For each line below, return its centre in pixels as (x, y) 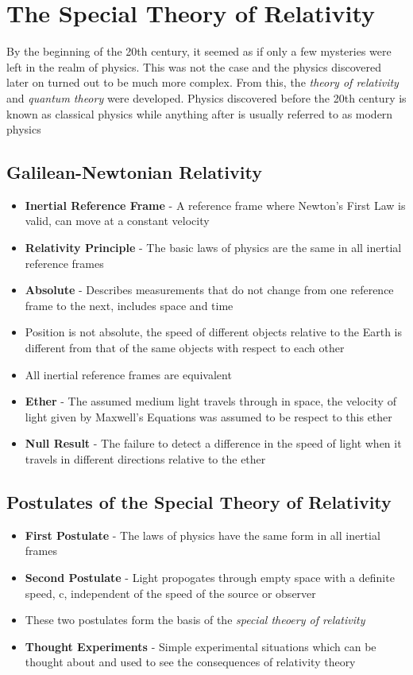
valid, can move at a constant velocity (117, 221)
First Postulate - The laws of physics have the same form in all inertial (203, 535)
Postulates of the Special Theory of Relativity (199, 502)
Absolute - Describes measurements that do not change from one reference (209, 290)
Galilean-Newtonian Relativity (134, 172)
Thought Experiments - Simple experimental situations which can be (201, 646)
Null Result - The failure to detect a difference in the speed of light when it (213, 443)
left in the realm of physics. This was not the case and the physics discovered (194, 66)
